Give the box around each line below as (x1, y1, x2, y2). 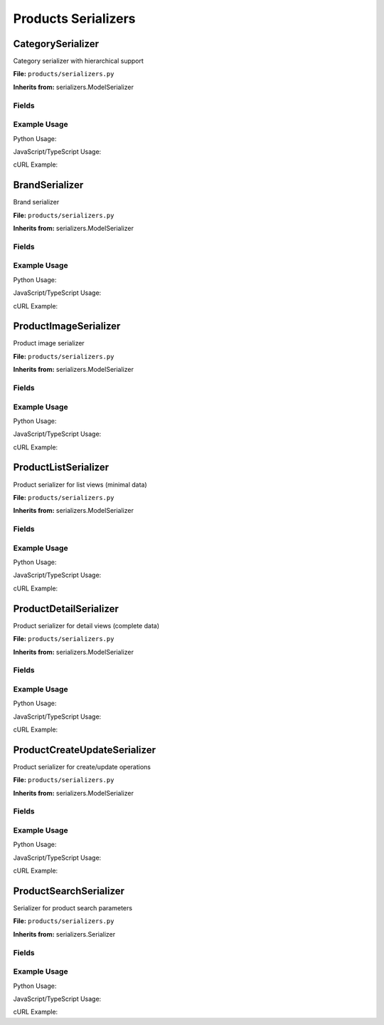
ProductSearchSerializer (13, 885, 124, 897)
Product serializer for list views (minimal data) (13, 480, 147, 489)
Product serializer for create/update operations (13, 762, 151, 771)
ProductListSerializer (13, 462, 110, 474)
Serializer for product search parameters (13, 904, 133, 912)
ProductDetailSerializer (13, 603, 119, 615)
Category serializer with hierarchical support (13, 57, 144, 66)
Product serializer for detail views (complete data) (13, 621, 160, 630)
